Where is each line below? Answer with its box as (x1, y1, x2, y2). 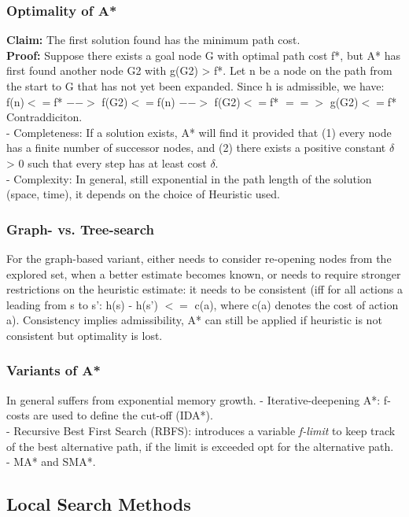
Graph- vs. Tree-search (6, 219, 154, 238)
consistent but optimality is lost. (6, 327, 163, 343)
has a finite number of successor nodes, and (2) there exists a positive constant (6, 139, 386, 156)
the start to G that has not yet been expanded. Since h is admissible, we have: (6, 78, 385, 94)
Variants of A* (6, 360, 101, 380)
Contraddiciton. (6, 109, 83, 125)
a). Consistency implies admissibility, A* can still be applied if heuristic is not (6, 312, 382, 328)
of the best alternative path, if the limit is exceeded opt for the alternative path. (6, 438, 394, 454)
